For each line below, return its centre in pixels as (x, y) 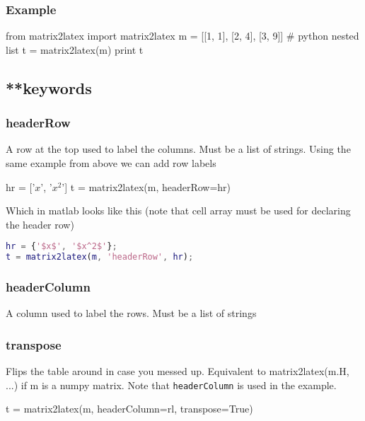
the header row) (40, 224)
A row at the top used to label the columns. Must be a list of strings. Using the (178, 149)
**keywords (49, 87)
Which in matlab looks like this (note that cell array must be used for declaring (178, 210)
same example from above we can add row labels (111, 163)
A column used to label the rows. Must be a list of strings (131, 313)
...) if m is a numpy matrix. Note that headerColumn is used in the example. (171, 385)
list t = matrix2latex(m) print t (75, 49)
